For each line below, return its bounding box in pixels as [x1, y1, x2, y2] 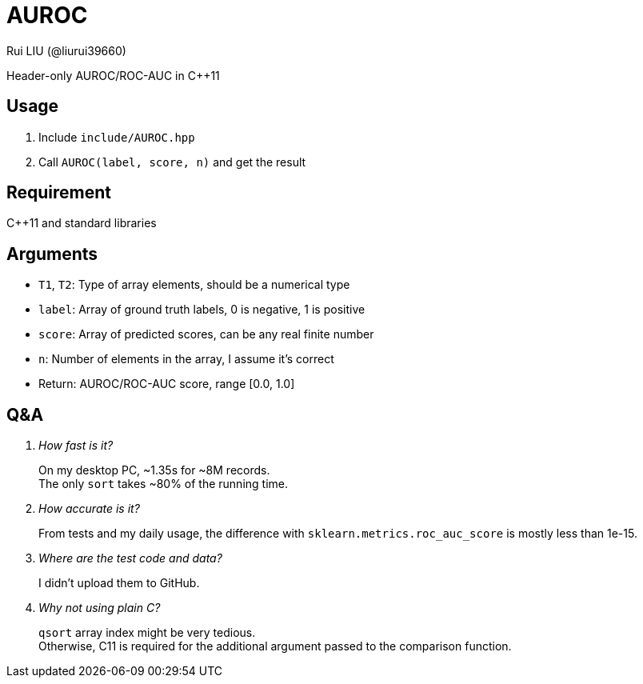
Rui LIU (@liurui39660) [6, 43, 126, 58]
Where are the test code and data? [38, 551, 222, 566]
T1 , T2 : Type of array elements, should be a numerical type [38, 278, 350, 292]
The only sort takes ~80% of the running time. [38, 477, 289, 491]
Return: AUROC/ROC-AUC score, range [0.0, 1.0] [38, 377, 295, 391]
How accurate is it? [38, 502, 140, 516]
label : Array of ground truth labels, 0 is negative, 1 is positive [38, 302, 365, 317]
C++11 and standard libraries [6, 216, 157, 230]
